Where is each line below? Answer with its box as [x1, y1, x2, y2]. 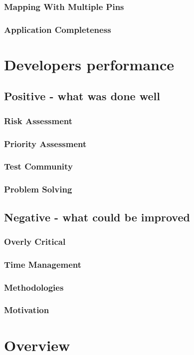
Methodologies [4, 281, 64, 293]
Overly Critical [4, 235, 66, 247]
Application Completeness [4, 23, 111, 35]
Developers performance [4, 54, 175, 74]
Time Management [4, 258, 82, 270]
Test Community [4, 160, 73, 173]
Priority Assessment [4, 137, 87, 150]
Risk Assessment [4, 114, 73, 127]
